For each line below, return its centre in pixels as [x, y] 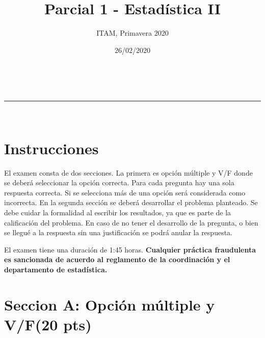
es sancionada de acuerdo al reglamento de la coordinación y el [117, 259]
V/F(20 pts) [48, 324]
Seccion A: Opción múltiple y [110, 304]
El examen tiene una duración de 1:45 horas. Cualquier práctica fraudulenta [130, 249]
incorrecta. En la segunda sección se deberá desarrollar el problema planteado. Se [131, 202]
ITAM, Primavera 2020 [132, 33]
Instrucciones [51, 148]
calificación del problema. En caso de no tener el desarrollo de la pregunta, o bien [131, 222]
